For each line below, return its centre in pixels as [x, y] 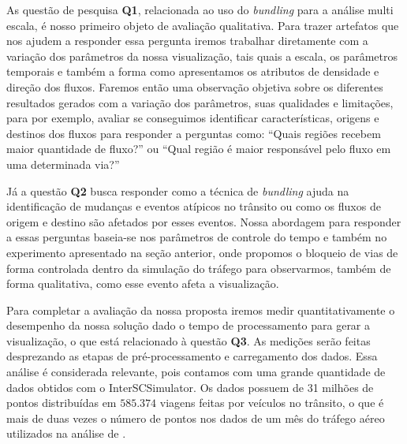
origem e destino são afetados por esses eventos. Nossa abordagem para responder [204, 221]
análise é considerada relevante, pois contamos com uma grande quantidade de [196, 372]
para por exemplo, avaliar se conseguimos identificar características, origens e [193, 118]
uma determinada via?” [63, 164]
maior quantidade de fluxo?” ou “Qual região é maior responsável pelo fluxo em [199, 149]
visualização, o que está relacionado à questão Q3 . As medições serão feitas [189, 340]
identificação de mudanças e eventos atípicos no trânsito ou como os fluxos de [194, 206]
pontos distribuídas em [62, 403]
